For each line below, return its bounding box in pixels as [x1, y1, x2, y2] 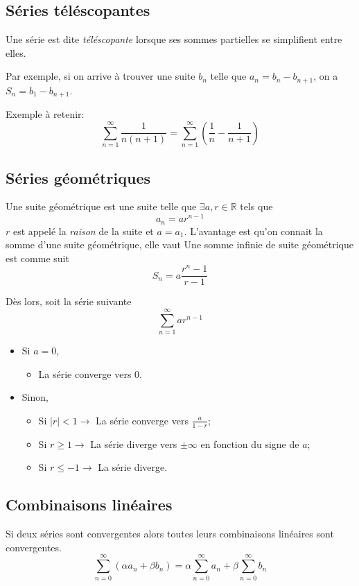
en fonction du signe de [200, 436, 299, 451]
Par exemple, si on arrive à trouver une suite [6, 69, 195, 83]
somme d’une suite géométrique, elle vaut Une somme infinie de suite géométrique [6, 237, 353, 252]
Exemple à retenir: [6, 107, 85, 121]
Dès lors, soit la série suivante [6, 294, 132, 309]
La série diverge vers [90, 436, 177, 451]
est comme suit [6, 250, 69, 265]
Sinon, [21, 390, 49, 404]
